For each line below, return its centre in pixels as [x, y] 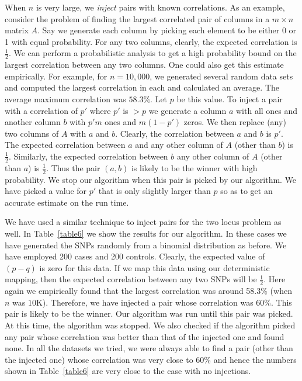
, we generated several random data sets [221, 76]
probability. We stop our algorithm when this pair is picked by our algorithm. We [151, 179]
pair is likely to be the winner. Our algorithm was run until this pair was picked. [149, 314]
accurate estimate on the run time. [67, 202]
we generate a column [188, 110]
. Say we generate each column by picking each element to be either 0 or [167, 30]
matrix [17, 30]
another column [33, 122]
